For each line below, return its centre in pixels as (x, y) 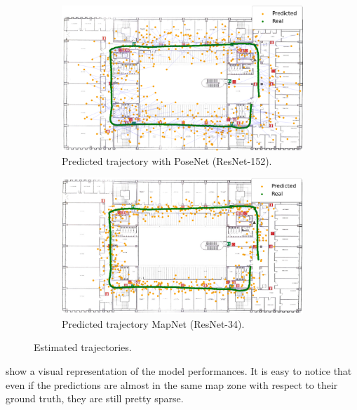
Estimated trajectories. (83, 347)
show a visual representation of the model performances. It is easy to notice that (179, 371)
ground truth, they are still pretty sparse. (95, 398)
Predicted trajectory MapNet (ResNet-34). (153, 323)
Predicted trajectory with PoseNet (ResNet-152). (167, 160)
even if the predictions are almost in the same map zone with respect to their (172, 384)
